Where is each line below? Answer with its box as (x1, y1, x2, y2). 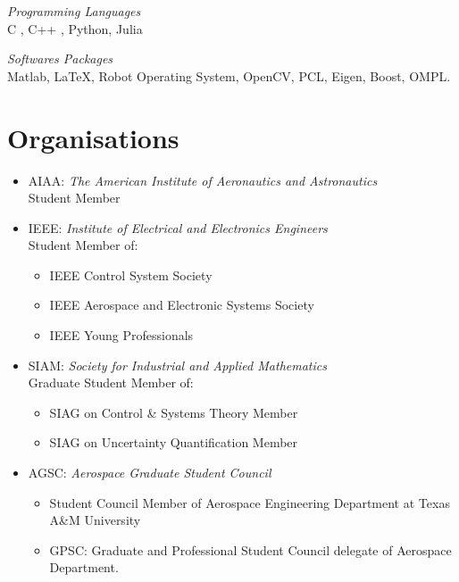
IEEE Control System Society (49, 265, 213, 284)
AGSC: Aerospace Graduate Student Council (28, 463, 271, 482)
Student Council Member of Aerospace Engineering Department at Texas (49, 493, 450, 511)
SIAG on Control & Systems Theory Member (49, 403, 298, 421)
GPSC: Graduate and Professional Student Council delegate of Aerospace (49, 540, 452, 559)
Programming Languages (7, 2, 141, 20)
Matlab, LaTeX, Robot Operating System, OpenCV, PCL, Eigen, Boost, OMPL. (7, 66, 451, 85)
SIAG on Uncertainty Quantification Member (49, 433, 298, 452)
